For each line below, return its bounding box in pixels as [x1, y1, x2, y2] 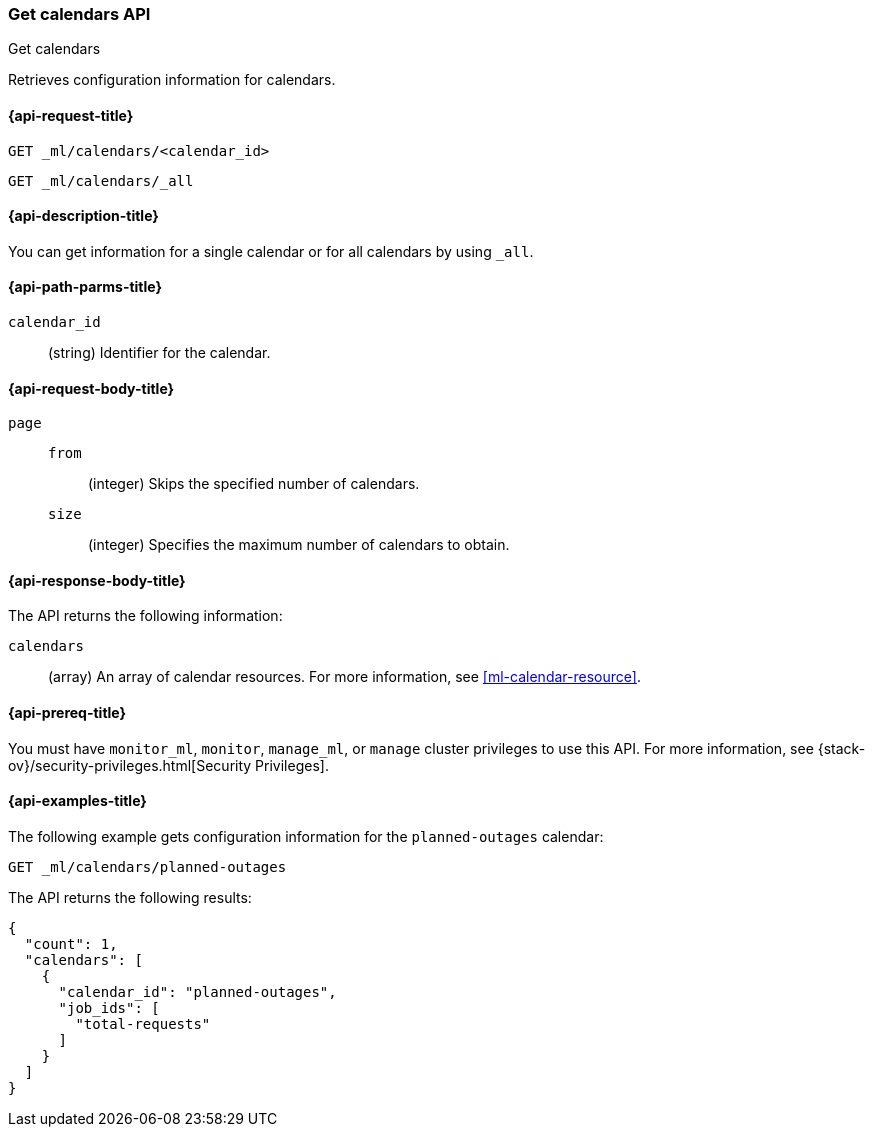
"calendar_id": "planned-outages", [58, 983, 337, 1000]
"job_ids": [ [58, 999, 160, 1016]
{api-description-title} [8, 207, 159, 225]
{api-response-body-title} [8, 571, 186, 589]
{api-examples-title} [8, 792, 147, 810]
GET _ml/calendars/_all [8, 172, 194, 189]
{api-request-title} [8, 106, 134, 124]
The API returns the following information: [8, 607, 283, 625]
